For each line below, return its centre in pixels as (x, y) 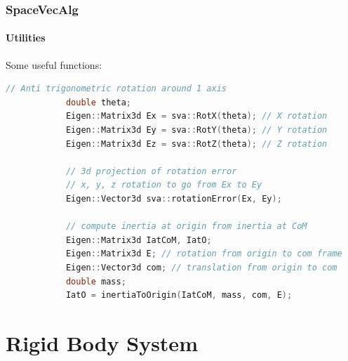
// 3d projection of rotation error (151, 171)
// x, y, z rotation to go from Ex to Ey (164, 185)
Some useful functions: (54, 64)
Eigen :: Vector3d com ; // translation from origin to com (201, 267)
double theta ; (98, 102)
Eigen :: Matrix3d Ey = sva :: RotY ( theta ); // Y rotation (196, 130)
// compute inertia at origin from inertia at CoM (186, 227)
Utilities (26, 38)
